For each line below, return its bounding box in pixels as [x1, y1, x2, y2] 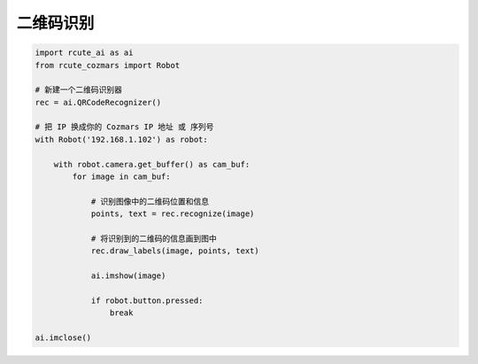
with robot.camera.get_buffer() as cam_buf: [53, 159, 251, 169]
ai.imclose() [35, 333, 92, 343]
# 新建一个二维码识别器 [35, 85, 123, 95]
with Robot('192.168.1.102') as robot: [35, 134, 208, 144]
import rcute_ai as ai [35, 48, 134, 58]
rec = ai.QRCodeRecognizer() [35, 97, 162, 107]
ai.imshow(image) [90, 271, 166, 281]
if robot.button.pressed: [90, 295, 204, 306]
